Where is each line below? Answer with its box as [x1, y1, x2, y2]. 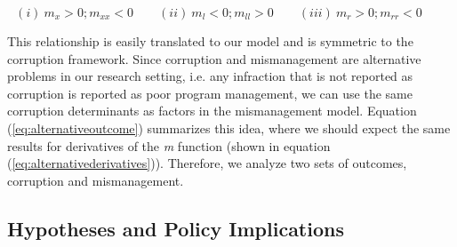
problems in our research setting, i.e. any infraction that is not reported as [7, 67, 413, 85]
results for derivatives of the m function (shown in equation [7, 136, 331, 155]
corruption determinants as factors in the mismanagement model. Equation [7, 101, 417, 120]
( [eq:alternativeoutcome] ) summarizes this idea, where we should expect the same [7, 118, 451, 137]
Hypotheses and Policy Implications [7, 214, 344, 242]
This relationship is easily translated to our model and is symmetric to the [7, 32, 413, 50]
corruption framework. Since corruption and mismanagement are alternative [7, 49, 421, 68]
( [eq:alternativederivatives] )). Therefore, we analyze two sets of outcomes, [7, 154, 407, 172]
